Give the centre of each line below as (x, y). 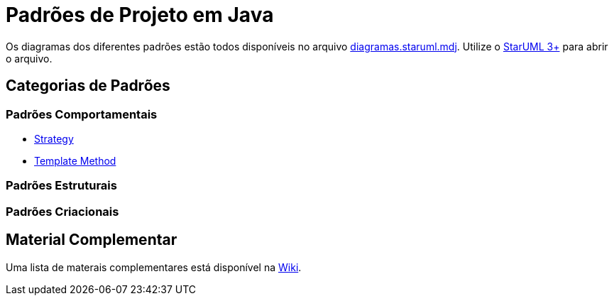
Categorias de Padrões (88, 86)
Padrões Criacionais (62, 211)
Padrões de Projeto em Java (140, 15)
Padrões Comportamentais (82, 114)
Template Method (75, 160)
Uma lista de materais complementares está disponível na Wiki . (154, 267)
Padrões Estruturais (61, 186)
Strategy (54, 138)
